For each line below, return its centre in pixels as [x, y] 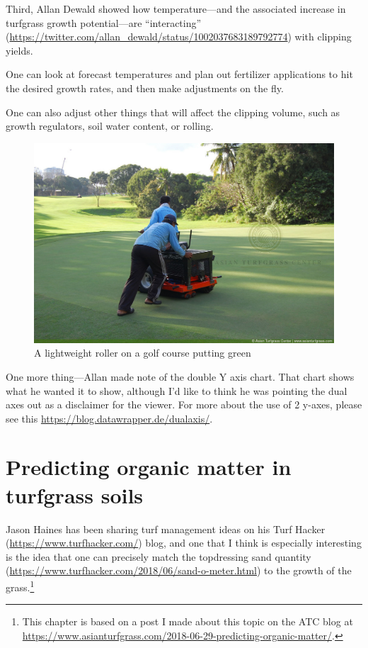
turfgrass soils [75, 495]
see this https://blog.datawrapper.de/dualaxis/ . [109, 418]
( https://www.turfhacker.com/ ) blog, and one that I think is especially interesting [184, 543]
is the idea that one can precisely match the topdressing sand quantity [159, 556]
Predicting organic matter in [149, 467]
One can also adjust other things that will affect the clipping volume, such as [173, 112]
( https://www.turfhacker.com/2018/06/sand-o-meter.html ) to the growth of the [179, 570]
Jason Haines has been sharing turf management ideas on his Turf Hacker [166, 529]
